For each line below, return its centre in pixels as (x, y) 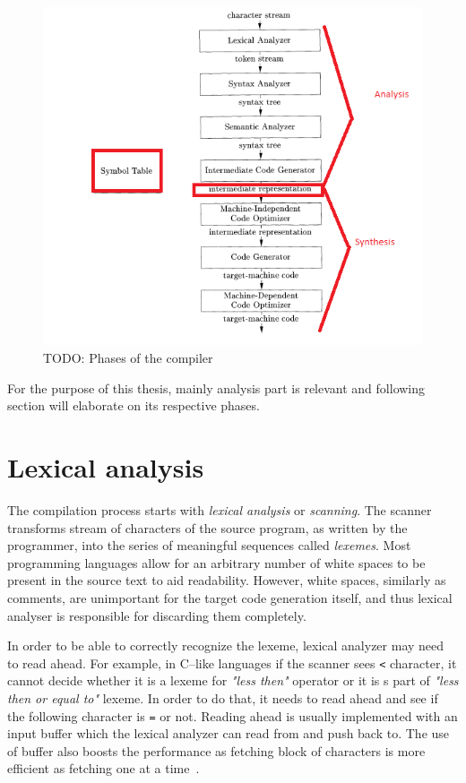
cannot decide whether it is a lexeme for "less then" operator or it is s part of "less (233, 680)
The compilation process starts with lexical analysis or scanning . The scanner (220, 509)
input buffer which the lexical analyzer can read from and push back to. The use (229, 733)
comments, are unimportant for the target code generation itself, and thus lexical (230, 597)
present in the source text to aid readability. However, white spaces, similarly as (227, 580)
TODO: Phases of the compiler (128, 358)
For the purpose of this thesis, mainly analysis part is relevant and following (216, 387)
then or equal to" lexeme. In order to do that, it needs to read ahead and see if (223, 697)
